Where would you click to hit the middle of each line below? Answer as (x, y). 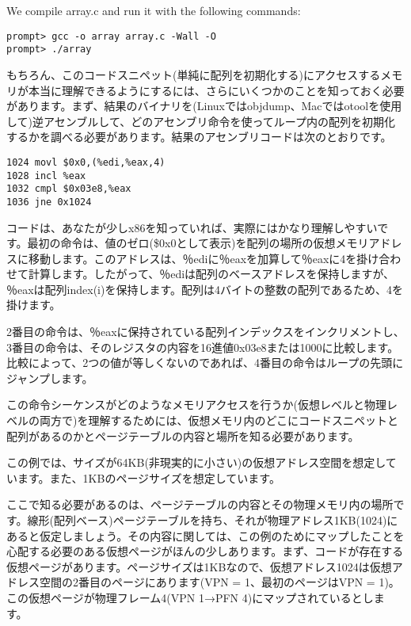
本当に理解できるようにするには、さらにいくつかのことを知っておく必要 (216, 90)
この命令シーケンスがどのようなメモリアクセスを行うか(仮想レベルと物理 (197, 405)
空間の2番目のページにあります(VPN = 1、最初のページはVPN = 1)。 (219, 582)
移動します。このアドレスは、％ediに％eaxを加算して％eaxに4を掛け (204, 258)
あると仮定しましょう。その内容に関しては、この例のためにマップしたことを (205, 535)
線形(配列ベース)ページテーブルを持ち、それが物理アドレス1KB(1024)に (213, 520)
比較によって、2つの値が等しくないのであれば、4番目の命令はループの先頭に (205, 363)
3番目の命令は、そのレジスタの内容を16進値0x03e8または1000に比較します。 (203, 347)
